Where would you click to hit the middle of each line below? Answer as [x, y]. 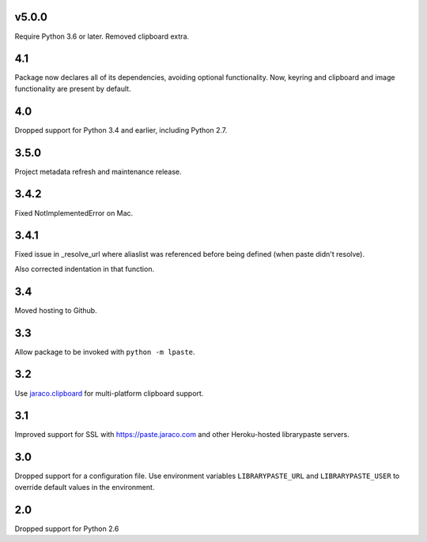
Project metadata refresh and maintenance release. [98, 171]
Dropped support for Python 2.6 [67, 529]
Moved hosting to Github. [56, 310]
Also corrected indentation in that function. [84, 269]
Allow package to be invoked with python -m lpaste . [105, 352]
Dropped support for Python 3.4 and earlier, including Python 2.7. [121, 130]
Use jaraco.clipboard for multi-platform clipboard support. [109, 393]
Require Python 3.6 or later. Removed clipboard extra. [102, 36]
